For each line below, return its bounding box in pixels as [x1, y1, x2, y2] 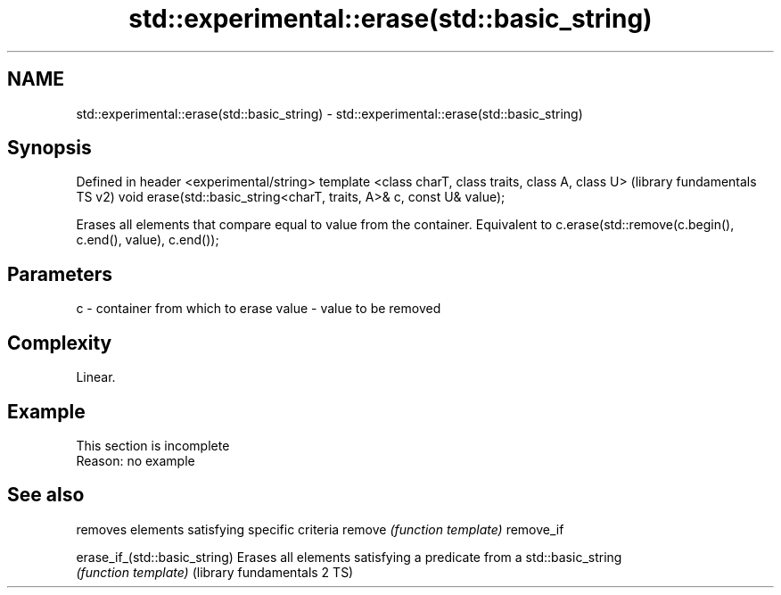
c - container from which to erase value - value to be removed [76, 301, 441, 317]
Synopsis [7, 136, 92, 160]
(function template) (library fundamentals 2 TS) [76, 564, 354, 580]
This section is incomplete [76, 437, 230, 453]
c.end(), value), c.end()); [76, 232, 219, 248]
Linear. [76, 369, 116, 385]
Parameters [7, 262, 112, 285]
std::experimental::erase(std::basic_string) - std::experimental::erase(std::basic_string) [76, 105, 583, 121]
